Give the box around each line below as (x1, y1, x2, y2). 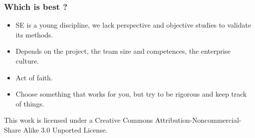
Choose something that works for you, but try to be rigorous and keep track (15, 89, 247, 99)
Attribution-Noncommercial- (155, 115, 242, 125)
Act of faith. (15, 72, 53, 82)
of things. (15, 98, 45, 108)
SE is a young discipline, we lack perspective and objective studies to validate (15, 20, 251, 30)
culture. (15, 56, 39, 66)
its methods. (15, 29, 53, 39)
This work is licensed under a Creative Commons (4, 115, 153, 125)
